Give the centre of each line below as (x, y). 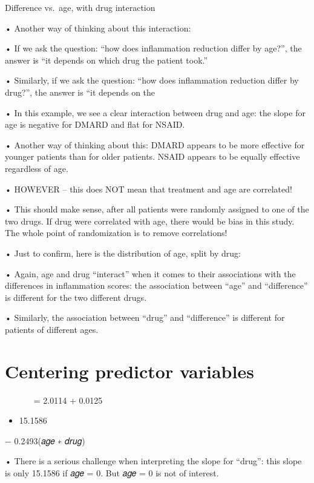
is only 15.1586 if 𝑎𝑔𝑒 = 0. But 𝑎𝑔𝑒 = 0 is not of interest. (112, 472)
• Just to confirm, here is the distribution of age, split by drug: (123, 253)
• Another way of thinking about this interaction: (98, 28)
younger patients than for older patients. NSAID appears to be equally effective (152, 156)
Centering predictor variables (129, 371)
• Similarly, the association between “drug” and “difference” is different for (145, 317)
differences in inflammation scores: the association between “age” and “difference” (156, 285)
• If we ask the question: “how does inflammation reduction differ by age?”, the (153, 48)
